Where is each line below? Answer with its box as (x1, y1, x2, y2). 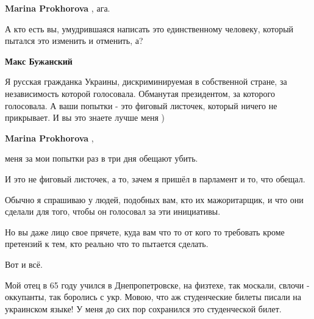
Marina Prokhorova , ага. (5, 2, 110, 14)
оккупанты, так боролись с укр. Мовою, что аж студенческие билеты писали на (5, 290, 302, 303)
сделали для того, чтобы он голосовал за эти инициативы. (5, 205, 221, 218)
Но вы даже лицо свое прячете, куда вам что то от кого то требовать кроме (5, 225, 285, 238)
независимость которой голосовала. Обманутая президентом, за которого (5, 87, 275, 99)
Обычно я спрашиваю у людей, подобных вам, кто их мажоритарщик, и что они (5, 193, 304, 206)
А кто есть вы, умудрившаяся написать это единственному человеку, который (5, 22, 294, 35)
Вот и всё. (5, 257, 43, 270)
